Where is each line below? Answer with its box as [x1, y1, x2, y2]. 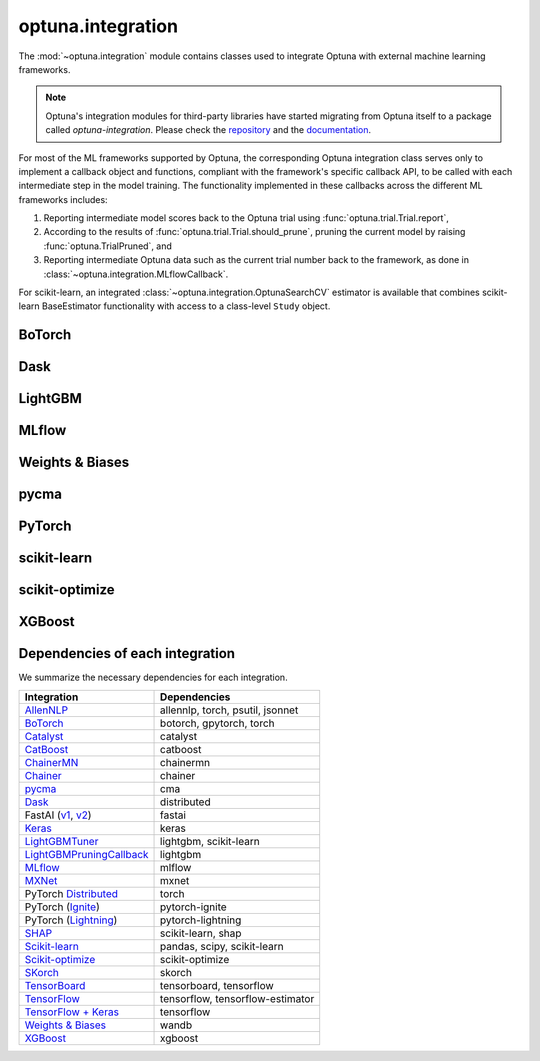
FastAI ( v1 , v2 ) [24, 808, 92, 822]
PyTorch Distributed [24, 886, 119, 900]
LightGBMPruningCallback [24, 847, 149, 861]
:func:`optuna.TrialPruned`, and [43, 240, 172, 252]
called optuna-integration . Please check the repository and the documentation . [45, 124, 372, 136]
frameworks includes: [18, 193, 109, 205]
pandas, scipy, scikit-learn [160, 939, 284, 953]
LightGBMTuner [24, 834, 99, 848]
